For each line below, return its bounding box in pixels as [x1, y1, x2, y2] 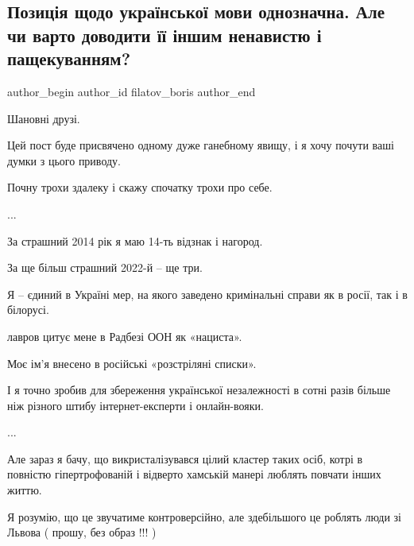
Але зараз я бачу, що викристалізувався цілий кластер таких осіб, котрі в [7, 450, 363, 467]
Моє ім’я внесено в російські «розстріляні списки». [7, 354, 257, 371]
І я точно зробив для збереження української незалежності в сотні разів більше [7, 381, 391, 398]
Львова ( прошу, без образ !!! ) [7, 524, 157, 540]
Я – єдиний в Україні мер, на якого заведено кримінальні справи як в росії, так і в [7, 285, 408, 302]
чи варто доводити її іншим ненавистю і [7, 22, 322, 47]
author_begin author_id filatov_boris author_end [7, 83, 256, 99]
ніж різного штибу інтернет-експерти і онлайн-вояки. [7, 397, 264, 413]
